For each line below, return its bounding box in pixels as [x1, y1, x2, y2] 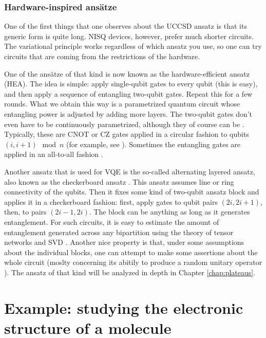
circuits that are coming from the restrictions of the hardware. [4, 51, 200, 61]
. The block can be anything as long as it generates [89, 206, 250, 217]
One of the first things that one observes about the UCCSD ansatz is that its [4, 21, 247, 31]
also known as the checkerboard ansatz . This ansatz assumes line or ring [4, 176, 234, 187]
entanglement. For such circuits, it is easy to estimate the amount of [4, 216, 219, 227]
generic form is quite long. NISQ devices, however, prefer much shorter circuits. [4, 30, 254, 41]
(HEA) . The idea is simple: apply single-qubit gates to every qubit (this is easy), [4, 78, 258, 89]
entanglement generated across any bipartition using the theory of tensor [4, 226, 234, 237]
